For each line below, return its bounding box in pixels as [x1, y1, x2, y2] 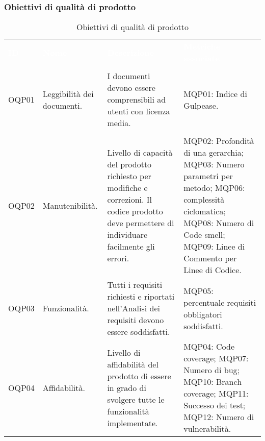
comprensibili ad [107, 93, 166, 106]
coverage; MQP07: [183, 352, 249, 364]
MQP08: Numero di [183, 217, 254, 229]
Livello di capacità [107, 146, 173, 159]
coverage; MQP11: [183, 387, 249, 400]
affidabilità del [107, 358, 158, 370]
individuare [107, 229, 148, 241]
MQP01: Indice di [183, 87, 247, 100]
